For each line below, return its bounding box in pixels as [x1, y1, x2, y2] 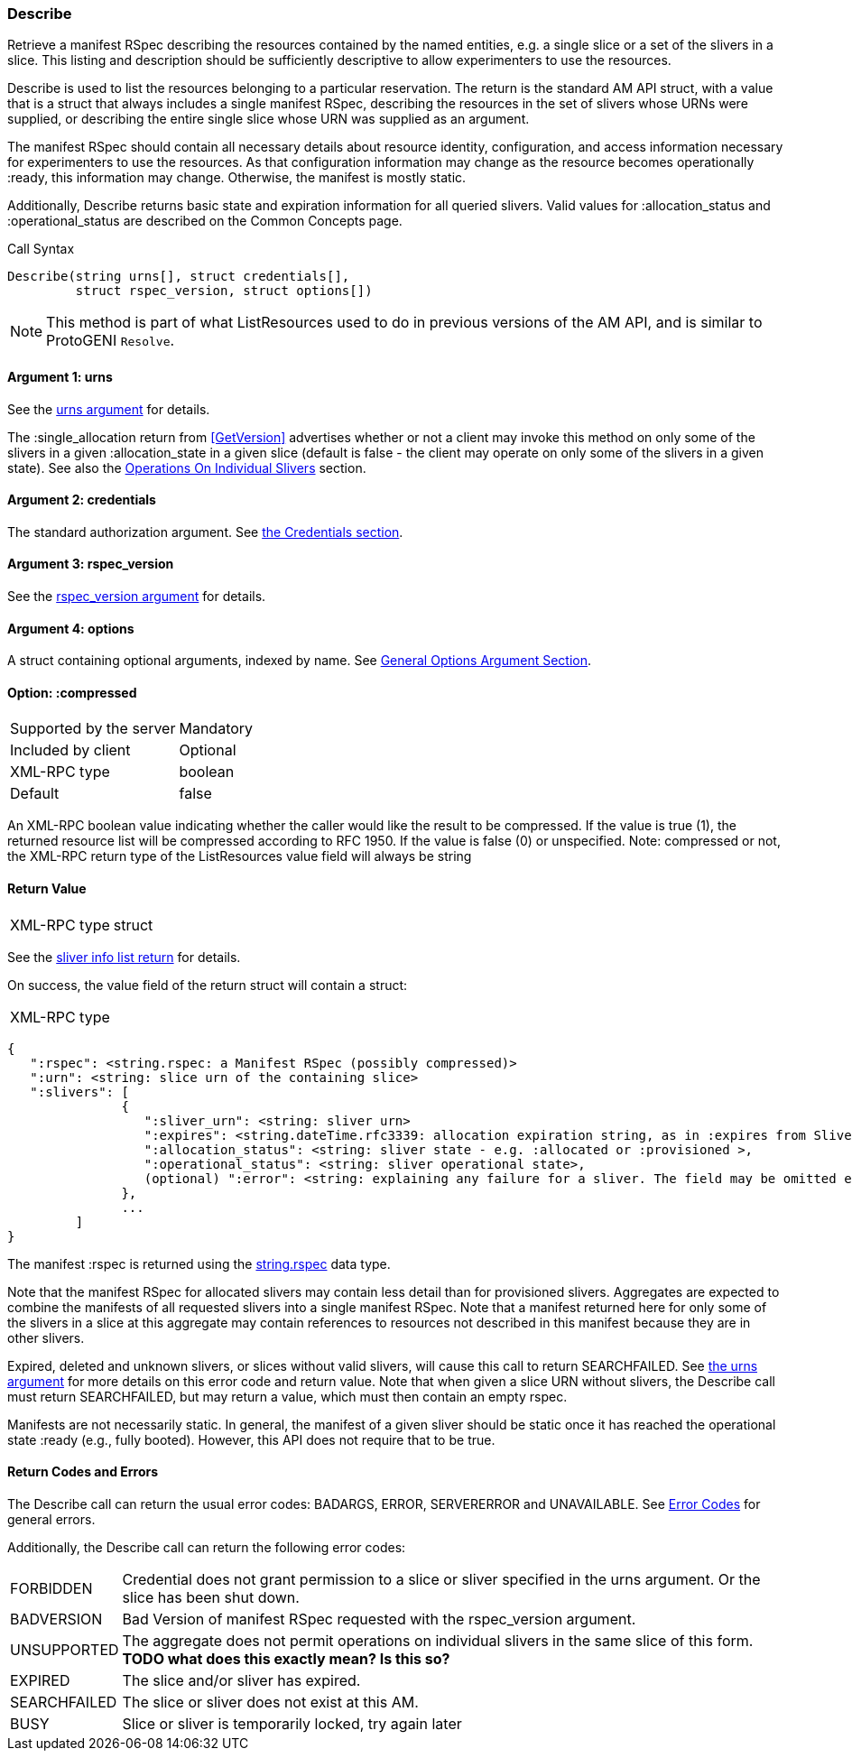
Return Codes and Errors [7, 1464, 159, 1480]
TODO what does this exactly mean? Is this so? [122, 1649, 450, 1668]
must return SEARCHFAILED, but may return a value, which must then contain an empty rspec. [7, 1388, 568, 1404]
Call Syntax [7, 241, 75, 257]
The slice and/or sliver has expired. [122, 1670, 361, 1689]
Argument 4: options [7, 620, 134, 636]
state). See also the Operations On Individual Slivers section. [7, 459, 366, 476]
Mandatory [179, 719, 254, 738]
